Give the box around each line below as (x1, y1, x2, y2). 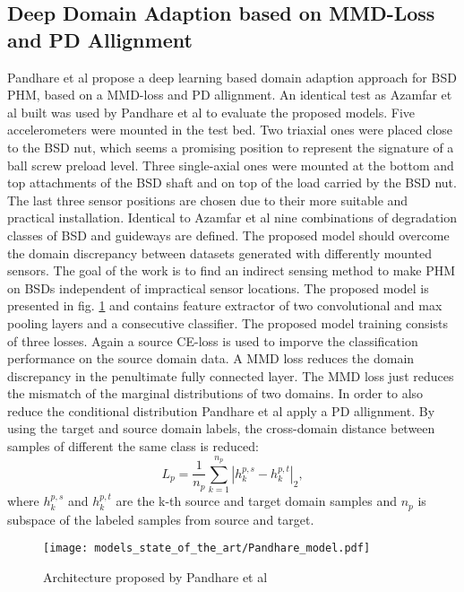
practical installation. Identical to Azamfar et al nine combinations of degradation (7, 208, 457, 227)
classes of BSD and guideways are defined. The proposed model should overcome (7, 225, 450, 244)
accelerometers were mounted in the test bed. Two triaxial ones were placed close (7, 120, 453, 139)
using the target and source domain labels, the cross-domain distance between (7, 419, 435, 438)
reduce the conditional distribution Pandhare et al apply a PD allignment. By (7, 401, 435, 420)
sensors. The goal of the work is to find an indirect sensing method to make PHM (7, 261, 456, 280)
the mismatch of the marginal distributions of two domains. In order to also (7, 384, 424, 403)
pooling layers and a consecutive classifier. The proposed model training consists (7, 313, 448, 332)
